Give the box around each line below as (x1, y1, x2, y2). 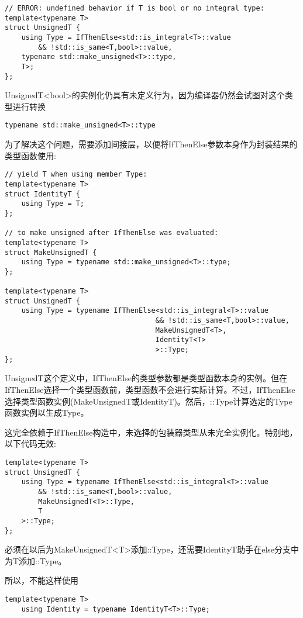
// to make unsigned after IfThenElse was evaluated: (5, 229, 219, 237)
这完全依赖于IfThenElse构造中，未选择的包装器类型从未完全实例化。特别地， (5, 426, 298, 438)
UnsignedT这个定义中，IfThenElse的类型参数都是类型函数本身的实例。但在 (5, 372, 287, 384)
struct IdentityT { (5, 189, 80, 198)
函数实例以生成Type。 (5, 406, 89, 419)
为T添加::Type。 (5, 554, 67, 567)
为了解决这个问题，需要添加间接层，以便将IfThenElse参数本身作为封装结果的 (5, 138, 298, 150)
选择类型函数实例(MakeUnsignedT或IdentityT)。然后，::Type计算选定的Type (5, 395, 292, 407)
